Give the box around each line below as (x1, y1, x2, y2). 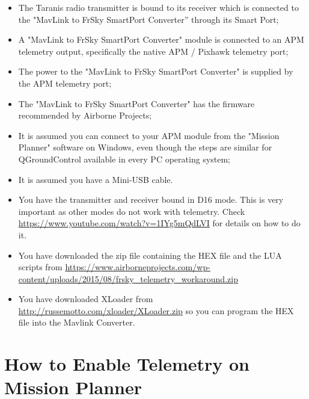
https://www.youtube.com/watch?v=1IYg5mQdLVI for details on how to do (18, 217, 301, 229)
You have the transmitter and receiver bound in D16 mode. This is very (18, 193, 284, 206)
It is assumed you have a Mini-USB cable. (18, 173, 173, 185)
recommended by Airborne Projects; (18, 109, 152, 122)
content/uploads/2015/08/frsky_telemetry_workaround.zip (18, 272, 238, 285)
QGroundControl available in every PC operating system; (18, 152, 230, 165)
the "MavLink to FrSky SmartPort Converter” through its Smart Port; (18, 13, 279, 25)
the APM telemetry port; (18, 76, 112, 89)
